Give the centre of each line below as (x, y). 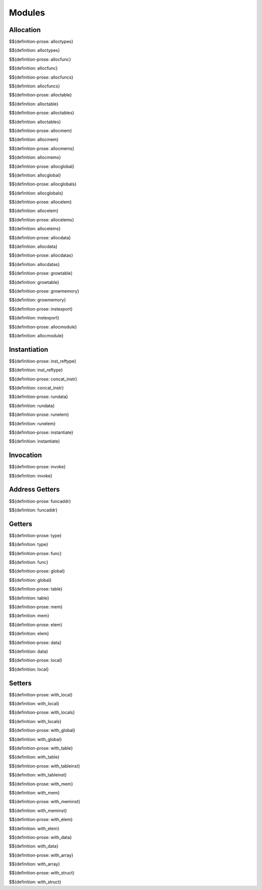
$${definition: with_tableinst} (38, 775)
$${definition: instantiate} (34, 441)
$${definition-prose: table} (36, 589)
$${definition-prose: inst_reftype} (43, 361)
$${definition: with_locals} (35, 721)
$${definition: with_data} (34, 846)
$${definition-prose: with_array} (41, 855)
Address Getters (34, 489)
